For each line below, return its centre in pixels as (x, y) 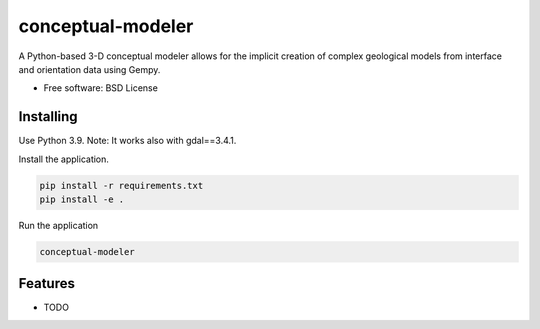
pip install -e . (82, 199)
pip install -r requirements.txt (121, 185)
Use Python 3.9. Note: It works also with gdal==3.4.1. (127, 141)
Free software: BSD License (101, 88)
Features (46, 283)
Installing (48, 116)
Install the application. (64, 159)
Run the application (58, 225)
